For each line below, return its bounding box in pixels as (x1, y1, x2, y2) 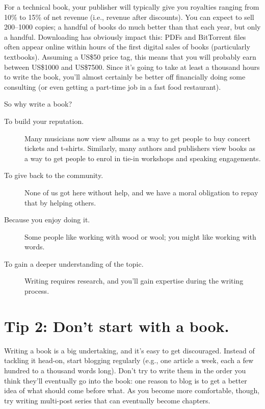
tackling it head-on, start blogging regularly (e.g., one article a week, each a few (4, 355, 254, 366)
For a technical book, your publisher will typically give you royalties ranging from (4, 2, 259, 12)
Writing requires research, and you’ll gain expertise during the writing (24, 275, 244, 286)
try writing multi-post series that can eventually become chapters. (4, 395, 210, 405)
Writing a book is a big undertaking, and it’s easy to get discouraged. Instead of (4, 345, 255, 355)
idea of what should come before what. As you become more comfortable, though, (4, 385, 260, 396)
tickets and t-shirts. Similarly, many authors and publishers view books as (24, 143, 256, 154)
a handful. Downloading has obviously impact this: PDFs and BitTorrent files (4, 31, 246, 42)
